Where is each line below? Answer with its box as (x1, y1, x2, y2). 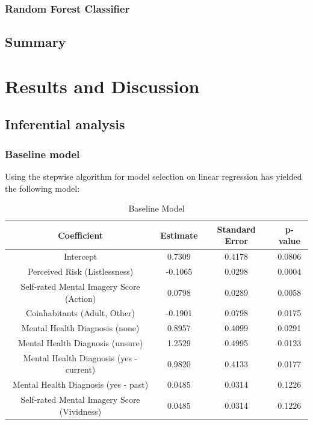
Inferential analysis (5, 115, 125, 133)
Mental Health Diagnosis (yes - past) (12, 378, 149, 391)
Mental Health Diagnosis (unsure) (17, 337, 143, 349)
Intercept (63, 250, 98, 263)
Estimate (160, 228, 198, 241)
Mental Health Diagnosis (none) (21, 322, 140, 334)
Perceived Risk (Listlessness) (27, 265, 134, 278)
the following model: (5, 182, 80, 194)
